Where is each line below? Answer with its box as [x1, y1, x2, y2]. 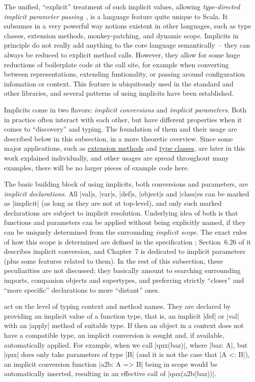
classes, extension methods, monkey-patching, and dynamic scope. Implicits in [4, 30, 239, 40]
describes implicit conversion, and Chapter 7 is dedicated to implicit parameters [4, 246, 246, 256]
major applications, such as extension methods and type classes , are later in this [4, 143, 245, 153]
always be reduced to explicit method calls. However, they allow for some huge [4, 49, 240, 59]
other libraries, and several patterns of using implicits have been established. [4, 88, 234, 98]
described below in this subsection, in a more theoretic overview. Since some [4, 133, 233, 143]
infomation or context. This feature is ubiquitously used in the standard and [4, 78, 234, 88]
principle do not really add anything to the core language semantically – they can [4, 40, 250, 50]
